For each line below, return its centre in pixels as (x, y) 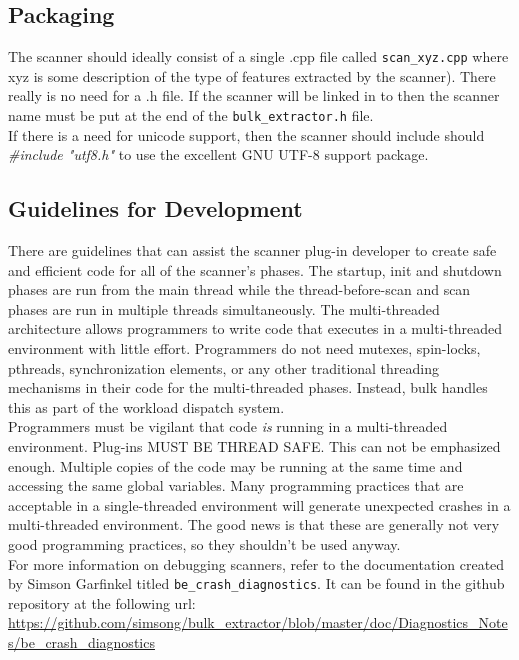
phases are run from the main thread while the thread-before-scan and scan (239, 289)
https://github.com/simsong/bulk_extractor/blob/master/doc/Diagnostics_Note (258, 622)
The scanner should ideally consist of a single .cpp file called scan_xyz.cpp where (258, 56)
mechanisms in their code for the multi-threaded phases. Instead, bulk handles (248, 387)
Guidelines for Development (155, 208)
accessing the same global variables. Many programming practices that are (236, 485)
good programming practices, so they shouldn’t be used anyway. (204, 544)
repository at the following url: (102, 602)
